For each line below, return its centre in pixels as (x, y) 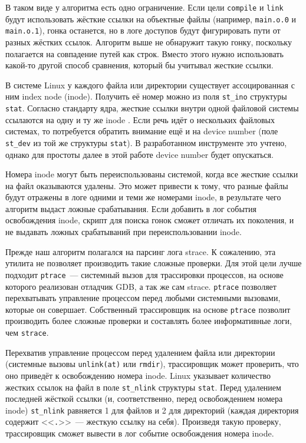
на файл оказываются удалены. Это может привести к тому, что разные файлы (147, 185)
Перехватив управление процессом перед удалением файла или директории (140, 352)
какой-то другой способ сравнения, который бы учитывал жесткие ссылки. (139, 65)
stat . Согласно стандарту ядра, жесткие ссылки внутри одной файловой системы (152, 108)
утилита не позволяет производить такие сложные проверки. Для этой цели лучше (154, 263)
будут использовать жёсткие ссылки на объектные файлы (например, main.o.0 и (151, 19)
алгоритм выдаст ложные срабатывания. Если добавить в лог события (131, 208)
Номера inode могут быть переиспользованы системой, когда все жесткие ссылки (152, 174)
